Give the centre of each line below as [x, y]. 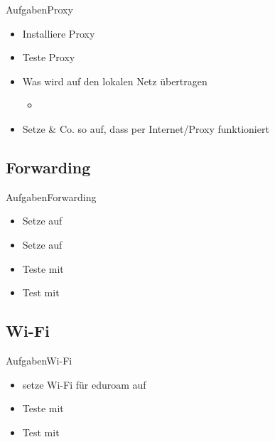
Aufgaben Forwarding [51, 196]
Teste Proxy [49, 57]
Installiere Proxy [59, 33]
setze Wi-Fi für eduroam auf [84, 384]
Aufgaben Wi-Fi [39, 360]
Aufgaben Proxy [39, 9]
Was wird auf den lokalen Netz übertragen [115, 81]
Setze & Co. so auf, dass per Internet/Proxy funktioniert [146, 128]
